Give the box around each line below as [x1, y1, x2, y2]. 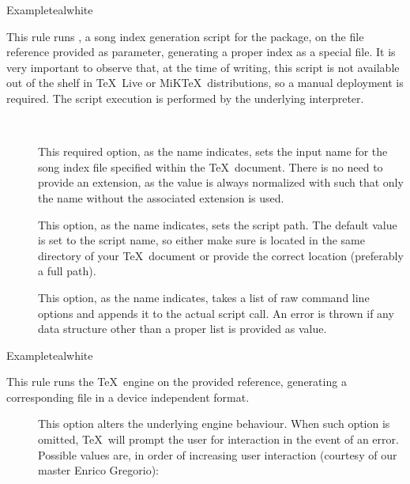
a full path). [38, 263, 96, 279]
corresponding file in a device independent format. [6, 388, 250, 405]
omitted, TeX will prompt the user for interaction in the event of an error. [38, 431, 399, 448]
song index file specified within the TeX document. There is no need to [38, 158, 383, 175]
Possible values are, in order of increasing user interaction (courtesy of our [38, 446, 397, 463]
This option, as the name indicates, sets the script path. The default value [38, 216, 397, 233]
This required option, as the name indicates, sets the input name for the [38, 143, 388, 160]
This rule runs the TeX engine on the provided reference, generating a [6, 373, 347, 390]
